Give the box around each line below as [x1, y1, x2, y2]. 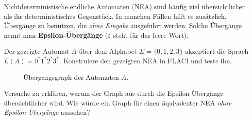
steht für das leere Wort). [113, 30, 188, 40]
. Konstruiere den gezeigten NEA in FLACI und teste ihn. [59, 55, 232, 65]
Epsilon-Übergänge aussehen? [4, 107, 90, 117]
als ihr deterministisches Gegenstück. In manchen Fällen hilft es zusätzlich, [4, 11, 227, 21]
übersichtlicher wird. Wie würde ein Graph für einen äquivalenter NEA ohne [4, 97, 232, 107]
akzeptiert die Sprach [185, 46, 249, 56]
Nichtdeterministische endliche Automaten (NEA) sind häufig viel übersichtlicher [4, 1, 245, 11]
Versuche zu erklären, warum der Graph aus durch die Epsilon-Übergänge [4, 88, 223, 98]
